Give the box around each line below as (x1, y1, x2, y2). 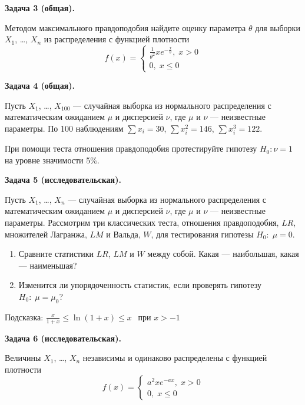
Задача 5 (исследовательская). (5, 173, 121, 186)
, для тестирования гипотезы (151, 227, 254, 240)
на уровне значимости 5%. (5, 153, 100, 166)
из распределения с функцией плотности (44, 33, 190, 45)
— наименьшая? (18, 259, 77, 271)
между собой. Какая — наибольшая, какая (147, 247, 299, 260)
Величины (5, 352, 41, 364)
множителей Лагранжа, (5, 227, 87, 240)
